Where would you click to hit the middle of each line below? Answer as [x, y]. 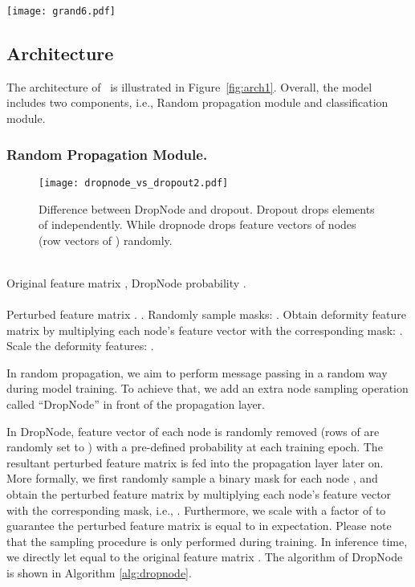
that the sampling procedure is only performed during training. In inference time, [207, 541]
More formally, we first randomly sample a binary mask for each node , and [192, 478]
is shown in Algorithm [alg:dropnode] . [99, 572]
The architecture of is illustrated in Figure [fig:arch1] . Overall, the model [189, 86]
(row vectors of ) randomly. [106, 240]
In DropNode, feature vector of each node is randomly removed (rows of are [193, 431]
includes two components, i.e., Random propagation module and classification [197, 102]
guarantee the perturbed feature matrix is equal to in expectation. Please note [199, 526]
